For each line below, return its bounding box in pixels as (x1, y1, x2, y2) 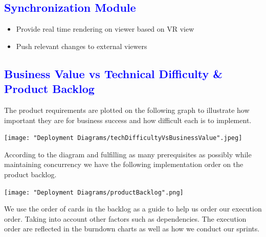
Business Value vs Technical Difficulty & (4, 65, 223, 81)
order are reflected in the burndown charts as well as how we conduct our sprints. (4, 223, 260, 234)
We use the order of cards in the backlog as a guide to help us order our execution (4, 203, 262, 214)
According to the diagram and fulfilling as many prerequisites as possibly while (4, 149, 252, 159)
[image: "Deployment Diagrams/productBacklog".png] (4, 188, 184, 196)
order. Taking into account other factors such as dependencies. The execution (4, 213, 247, 224)
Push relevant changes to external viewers (16, 40, 147, 51)
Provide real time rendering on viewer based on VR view (16, 23, 194, 34)
